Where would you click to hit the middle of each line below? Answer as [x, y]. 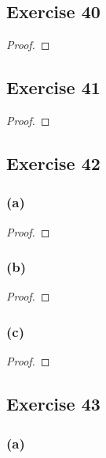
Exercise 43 [53, 404]
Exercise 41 [53, 87]
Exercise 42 [53, 163]
